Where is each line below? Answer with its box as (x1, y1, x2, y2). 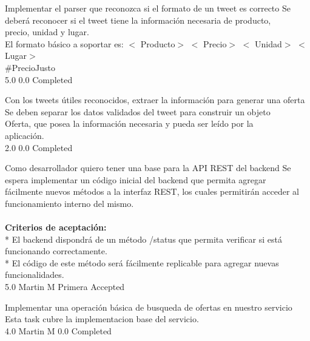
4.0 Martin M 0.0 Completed (5, 324, 112, 337)
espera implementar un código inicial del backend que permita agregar (5, 173, 266, 186)
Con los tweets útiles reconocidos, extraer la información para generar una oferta (5, 93, 305, 106)
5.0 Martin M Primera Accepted (5, 280, 125, 293)
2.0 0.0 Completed (5, 141, 73, 154)
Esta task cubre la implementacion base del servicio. (5, 312, 199, 325)
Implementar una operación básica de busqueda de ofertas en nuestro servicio (5, 300, 292, 313)
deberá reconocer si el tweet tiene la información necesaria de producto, (5, 13, 271, 26)
